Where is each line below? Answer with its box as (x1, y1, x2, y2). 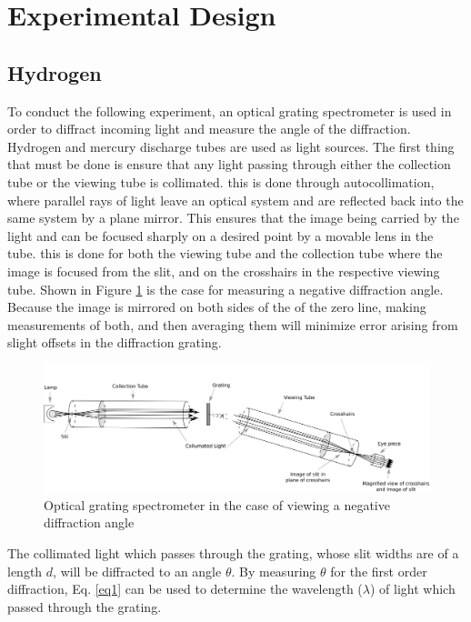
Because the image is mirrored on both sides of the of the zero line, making (7, 297, 426, 316)
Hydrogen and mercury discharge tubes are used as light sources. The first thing (7, 136, 455, 155)
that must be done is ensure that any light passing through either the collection (7, 155, 451, 174)
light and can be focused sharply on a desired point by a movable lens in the (7, 226, 434, 245)
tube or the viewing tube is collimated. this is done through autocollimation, (7, 172, 435, 191)
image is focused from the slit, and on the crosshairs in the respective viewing (7, 261, 440, 280)
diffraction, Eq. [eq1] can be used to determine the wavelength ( (7, 579, 363, 598)
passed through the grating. (7, 597, 162, 616)
